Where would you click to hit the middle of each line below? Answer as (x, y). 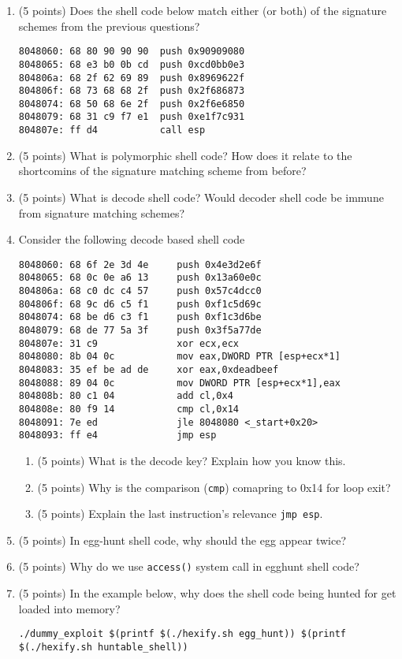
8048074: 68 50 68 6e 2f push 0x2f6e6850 (132, 104)
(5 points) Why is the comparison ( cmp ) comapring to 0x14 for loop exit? (214, 487)
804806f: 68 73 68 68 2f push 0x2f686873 (132, 91)
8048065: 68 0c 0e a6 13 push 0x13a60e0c (140, 278)
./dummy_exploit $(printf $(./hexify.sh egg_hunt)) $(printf (182, 634)
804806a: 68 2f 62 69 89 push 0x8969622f (132, 78)
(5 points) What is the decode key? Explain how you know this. (192, 460)
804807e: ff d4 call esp (112, 130)
